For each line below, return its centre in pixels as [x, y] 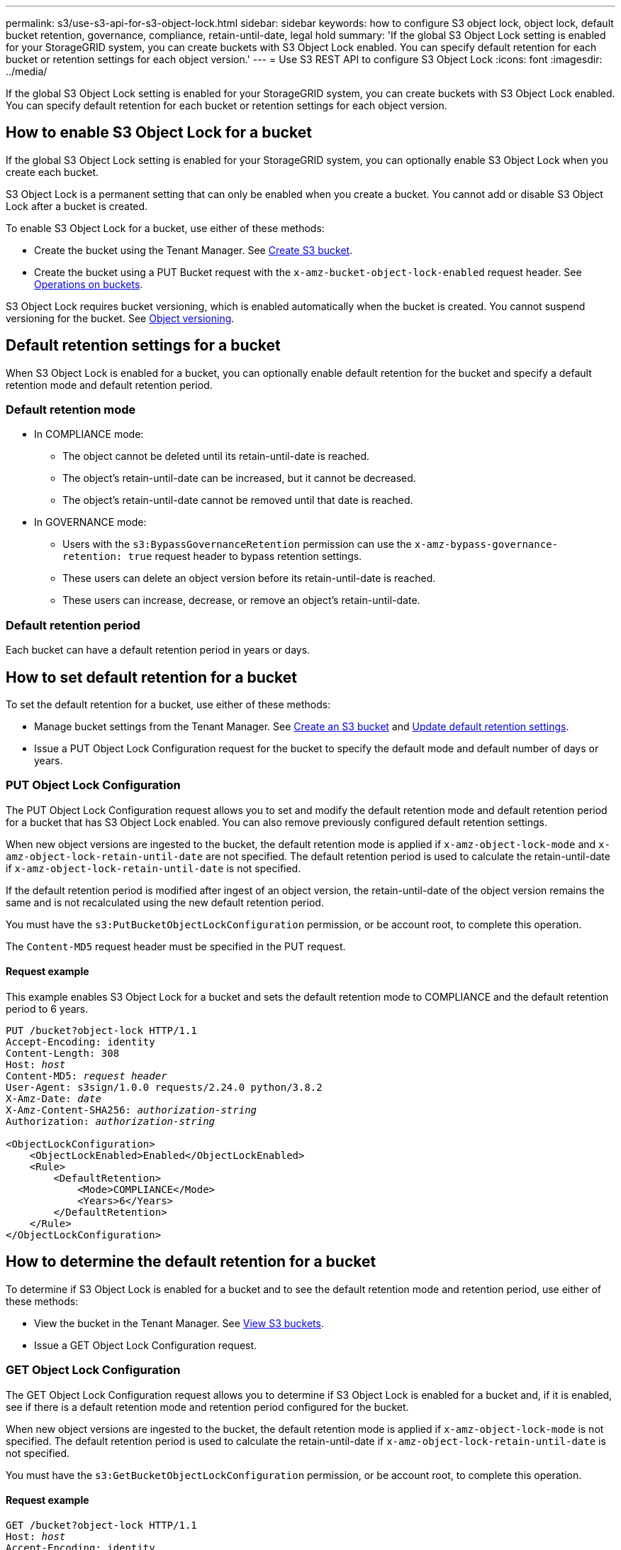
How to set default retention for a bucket [151, 677]
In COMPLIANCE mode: [89, 434]
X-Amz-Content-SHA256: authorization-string [132, 1110]
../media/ [27, 71]
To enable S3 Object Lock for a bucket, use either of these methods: [165, 228]
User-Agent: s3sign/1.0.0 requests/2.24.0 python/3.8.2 [164, 1087]
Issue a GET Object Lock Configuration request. [146, 1345]
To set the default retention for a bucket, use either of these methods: [168, 705]
